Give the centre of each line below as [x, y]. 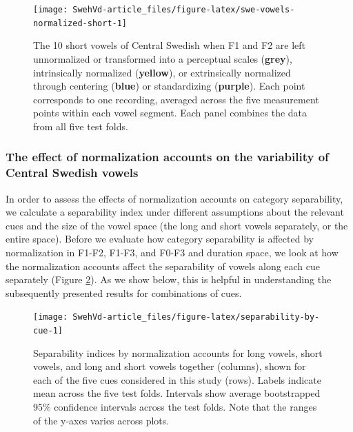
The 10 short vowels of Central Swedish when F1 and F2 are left [170, 45]
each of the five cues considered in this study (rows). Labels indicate [177, 379]
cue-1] [48, 331]
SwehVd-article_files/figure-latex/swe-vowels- [184, 10]
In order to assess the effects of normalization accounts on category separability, [174, 198]
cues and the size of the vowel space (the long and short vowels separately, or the [177, 225]
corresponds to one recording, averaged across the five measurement [176, 99]
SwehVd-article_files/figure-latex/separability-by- [196, 317]
